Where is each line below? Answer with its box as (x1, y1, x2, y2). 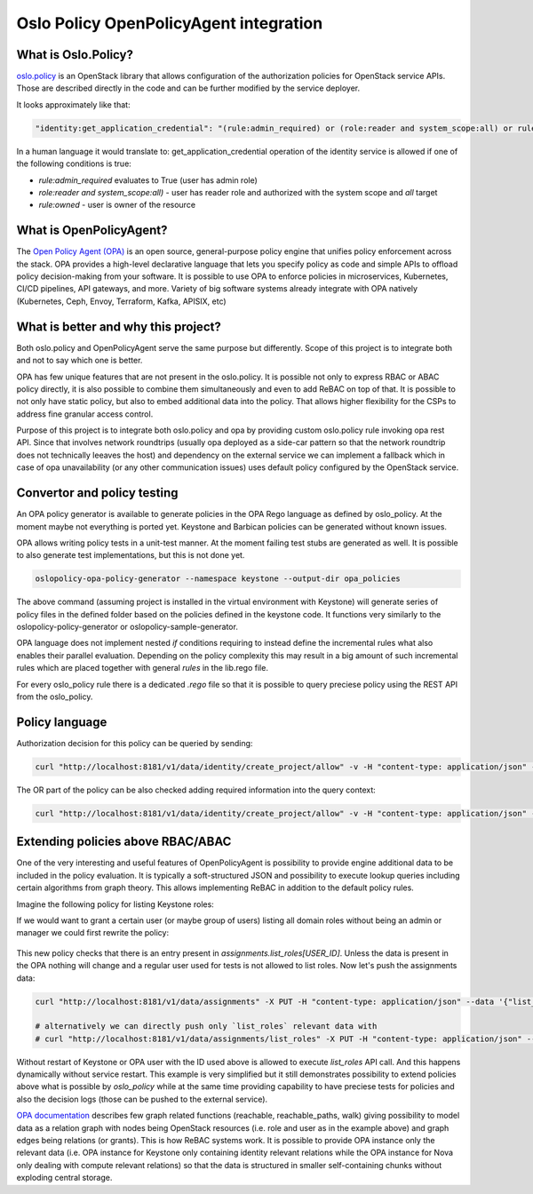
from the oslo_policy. (16, 691, 93, 702)
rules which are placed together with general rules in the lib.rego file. (16, 663, 268, 673)
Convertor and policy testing (16, 485, 179, 501)
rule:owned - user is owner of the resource (38, 200, 195, 211)
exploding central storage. (16, 1173, 113, 1183)
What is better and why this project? (16, 319, 221, 334)
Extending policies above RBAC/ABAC (16, 834, 232, 849)
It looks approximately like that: (16, 99, 131, 110)
